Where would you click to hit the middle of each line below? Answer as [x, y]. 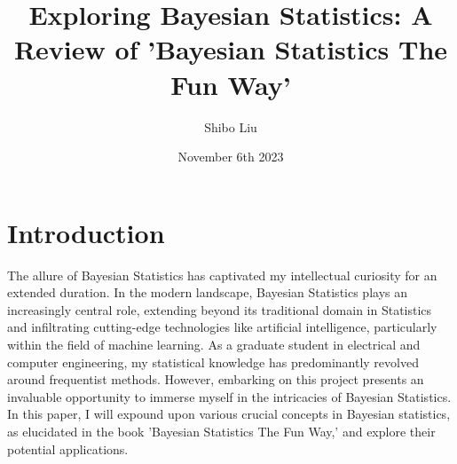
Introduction [86, 232]
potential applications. [68, 448]
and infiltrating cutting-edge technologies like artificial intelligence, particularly [222, 327]
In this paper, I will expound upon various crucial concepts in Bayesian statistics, [229, 414]
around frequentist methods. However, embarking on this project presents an [216, 379]
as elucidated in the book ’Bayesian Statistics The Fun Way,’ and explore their [221, 431]
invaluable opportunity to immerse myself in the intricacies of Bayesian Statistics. [229, 396]
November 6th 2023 [231, 157]
